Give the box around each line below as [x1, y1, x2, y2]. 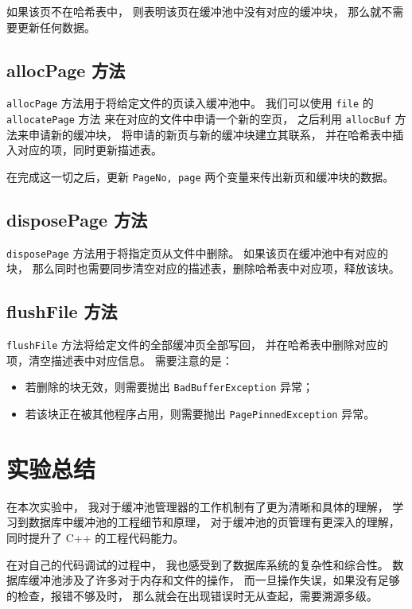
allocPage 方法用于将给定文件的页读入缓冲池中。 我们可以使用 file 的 [6, 95, 374, 111]
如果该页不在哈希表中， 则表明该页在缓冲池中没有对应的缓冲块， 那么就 [6, 3, 382, 19]
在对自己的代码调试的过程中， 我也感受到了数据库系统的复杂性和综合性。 [6, 556, 389, 572]
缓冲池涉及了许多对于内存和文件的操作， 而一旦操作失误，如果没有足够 [28, 572, 400, 588]
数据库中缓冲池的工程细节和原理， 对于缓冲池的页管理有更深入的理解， [28, 514, 400, 530]
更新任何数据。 [17, 18, 95, 35]
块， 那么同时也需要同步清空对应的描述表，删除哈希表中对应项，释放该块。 [6, 260, 400, 277]
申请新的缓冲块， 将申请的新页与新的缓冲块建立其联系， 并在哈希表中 [28, 126, 393, 142]
